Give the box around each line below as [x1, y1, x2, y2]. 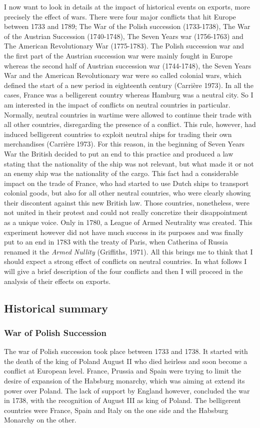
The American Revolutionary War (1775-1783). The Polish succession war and [4, 40, 244, 51]
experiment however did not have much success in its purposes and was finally [4, 226, 243, 237]
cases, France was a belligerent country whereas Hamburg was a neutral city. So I [4, 89, 253, 100]
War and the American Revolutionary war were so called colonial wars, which [4, 70, 242, 80]
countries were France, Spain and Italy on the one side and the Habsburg [4, 404, 228, 415]
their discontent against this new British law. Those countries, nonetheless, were [4, 197, 249, 207]
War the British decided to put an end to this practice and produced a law [4, 148, 233, 158]
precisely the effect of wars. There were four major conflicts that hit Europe [4, 11, 236, 21]
